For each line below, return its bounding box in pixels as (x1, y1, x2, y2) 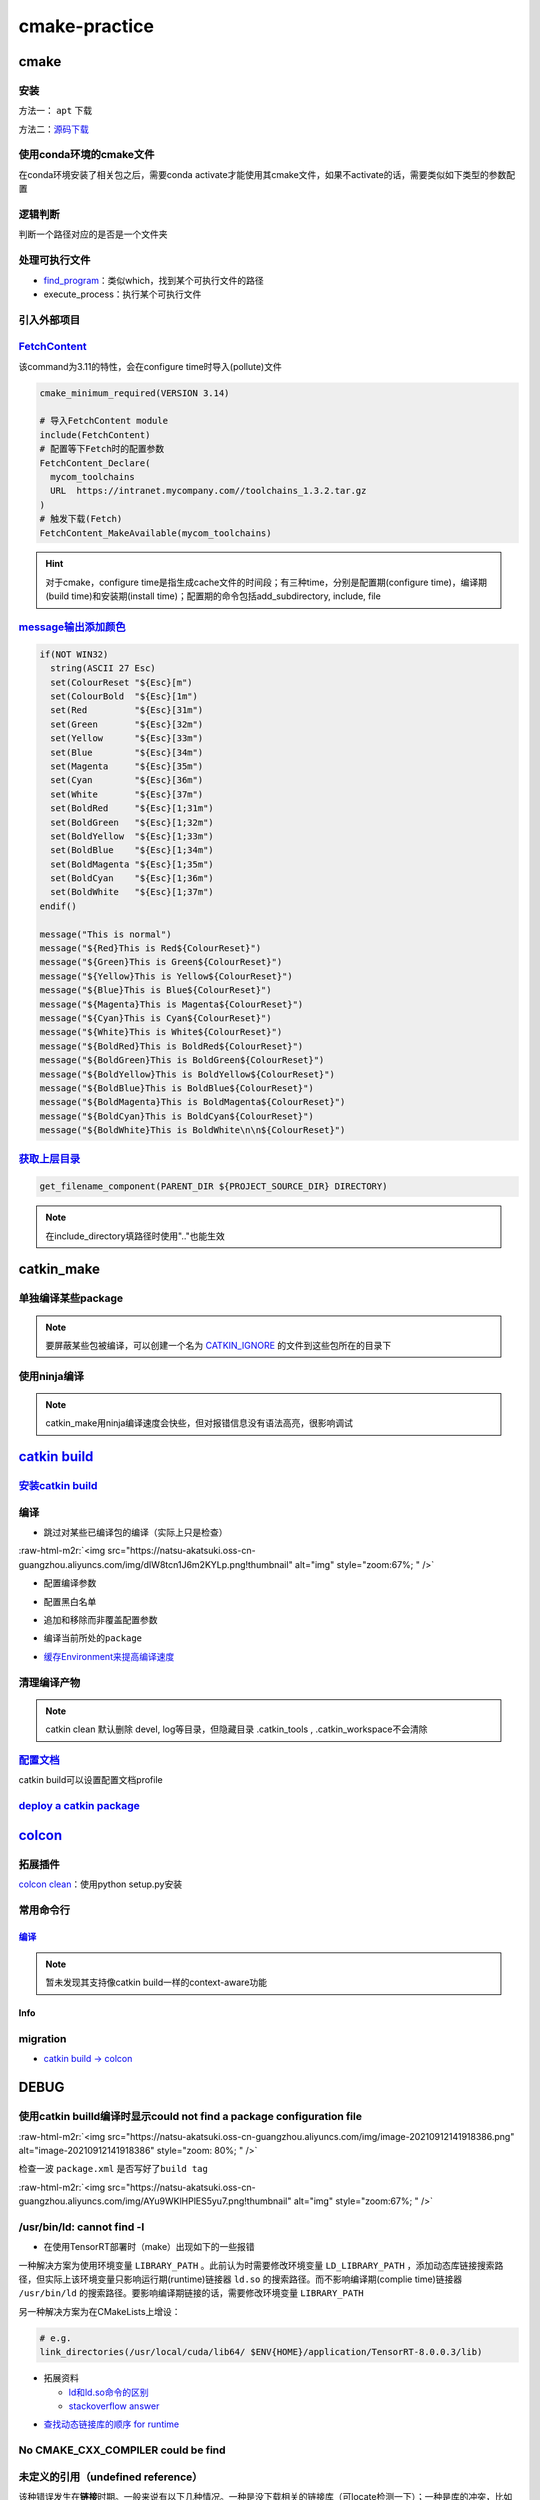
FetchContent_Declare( (39, 457, 151, 469)
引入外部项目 (18, 313, 81, 327)
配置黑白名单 (43, 1595, 97, 1607)
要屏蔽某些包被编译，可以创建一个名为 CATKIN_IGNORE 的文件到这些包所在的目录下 (45, 1339, 392, 1351)
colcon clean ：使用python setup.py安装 (18, 1878, 183, 1890)
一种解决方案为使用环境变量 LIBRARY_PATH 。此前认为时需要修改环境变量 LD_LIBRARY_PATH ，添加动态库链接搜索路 (18, 2259, 504, 2271)
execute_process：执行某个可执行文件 (43, 288, 202, 300)
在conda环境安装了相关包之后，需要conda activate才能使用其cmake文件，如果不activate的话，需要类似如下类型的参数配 (18, 168, 515, 180)
